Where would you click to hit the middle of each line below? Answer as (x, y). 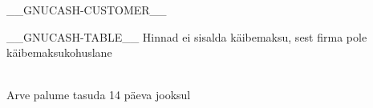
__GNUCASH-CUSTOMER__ (87, 10)
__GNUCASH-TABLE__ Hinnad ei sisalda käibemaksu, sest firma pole (187, 36)
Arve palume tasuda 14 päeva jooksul (99, 95)
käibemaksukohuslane (59, 52)
